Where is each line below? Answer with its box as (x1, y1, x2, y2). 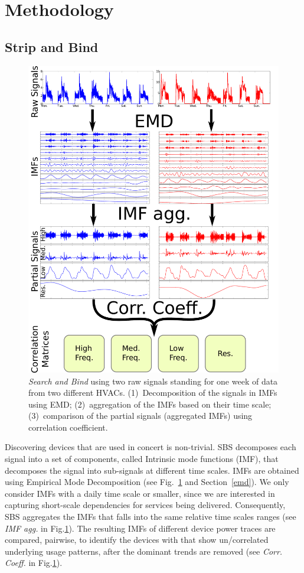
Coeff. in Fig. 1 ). (5, 556, 63, 569)
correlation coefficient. (28, 421, 108, 433)
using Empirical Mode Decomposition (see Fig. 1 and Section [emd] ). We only (5, 476, 289, 488)
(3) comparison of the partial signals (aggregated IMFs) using (28, 409, 253, 422)
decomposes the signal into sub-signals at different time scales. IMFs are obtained (5, 464, 299, 476)
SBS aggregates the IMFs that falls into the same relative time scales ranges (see (5, 510, 296, 523)
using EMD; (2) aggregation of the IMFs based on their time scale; (28, 398, 272, 410)
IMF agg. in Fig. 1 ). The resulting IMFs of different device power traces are (5, 522, 276, 534)
